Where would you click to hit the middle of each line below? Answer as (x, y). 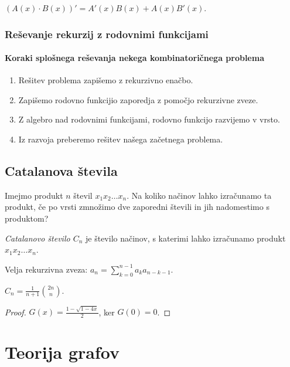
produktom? (27, 218)
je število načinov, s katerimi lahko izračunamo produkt (186, 238)
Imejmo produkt (34, 195)
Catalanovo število (37, 238)
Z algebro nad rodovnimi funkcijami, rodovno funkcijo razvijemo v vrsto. (149, 119)
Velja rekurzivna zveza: (46, 269)
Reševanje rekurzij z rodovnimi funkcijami (107, 34)
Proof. (16, 312)
